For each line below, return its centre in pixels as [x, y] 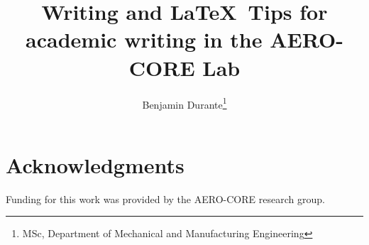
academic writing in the [144, 39]
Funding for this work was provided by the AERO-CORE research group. [165, 198]
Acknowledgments [95, 164]
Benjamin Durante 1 [184, 103]
